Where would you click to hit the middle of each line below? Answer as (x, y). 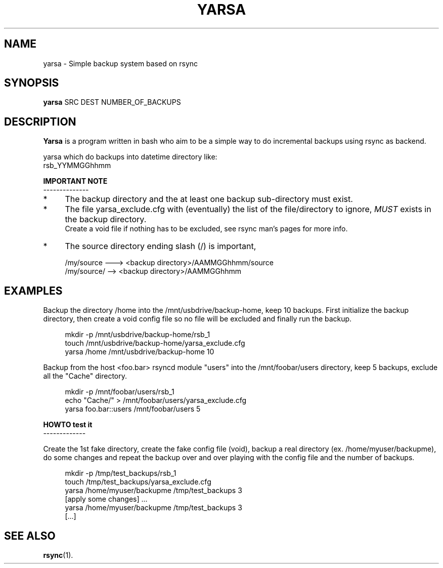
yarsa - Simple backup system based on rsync (121, 63)
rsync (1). (58, 555)
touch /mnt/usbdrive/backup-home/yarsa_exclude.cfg (155, 343)
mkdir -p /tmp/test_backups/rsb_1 (121, 473)
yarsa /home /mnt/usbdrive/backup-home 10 (140, 352)
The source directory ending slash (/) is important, (161, 246)
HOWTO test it (68, 425)
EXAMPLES (33, 291)
